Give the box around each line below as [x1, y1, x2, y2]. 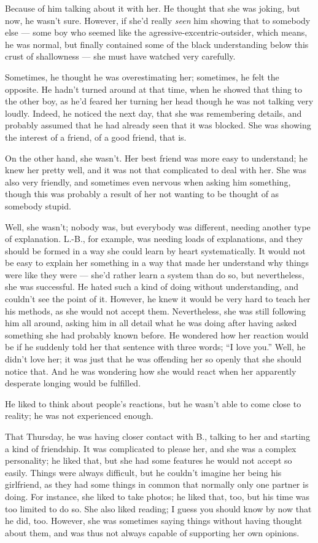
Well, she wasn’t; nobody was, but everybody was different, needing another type [5, 220, 311, 233]
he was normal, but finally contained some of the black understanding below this [5, 37, 309, 50]
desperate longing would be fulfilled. [5, 377, 141, 389]
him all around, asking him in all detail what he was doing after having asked [5, 316, 297, 329]
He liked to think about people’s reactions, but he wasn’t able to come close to [5, 397, 301, 410]
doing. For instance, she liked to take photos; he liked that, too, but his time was [5, 490, 310, 502]
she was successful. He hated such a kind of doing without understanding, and [5, 280, 299, 293]
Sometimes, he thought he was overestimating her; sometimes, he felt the [5, 70, 279, 83]
